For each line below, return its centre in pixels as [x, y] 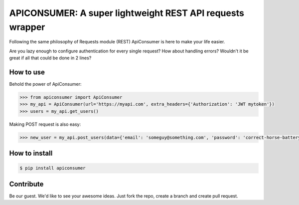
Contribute [26, 184]
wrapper [27, 27]
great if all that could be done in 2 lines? [50, 58]
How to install [31, 153]
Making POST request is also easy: [45, 124]
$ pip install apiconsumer [53, 168]
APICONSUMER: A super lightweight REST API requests [127, 13]
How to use [27, 72]
